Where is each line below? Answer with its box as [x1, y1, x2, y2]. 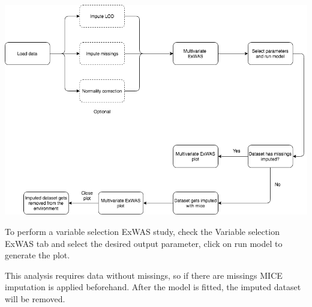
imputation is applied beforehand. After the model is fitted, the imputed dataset [5, 281, 301, 293]
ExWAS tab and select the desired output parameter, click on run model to [5, 237, 283, 249]
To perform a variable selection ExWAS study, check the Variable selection [5, 225, 280, 238]
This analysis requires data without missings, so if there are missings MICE [5, 269, 283, 281]
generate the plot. [5, 249, 70, 261]
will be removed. [5, 293, 65, 305]
